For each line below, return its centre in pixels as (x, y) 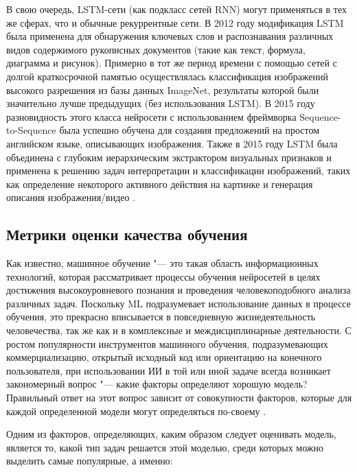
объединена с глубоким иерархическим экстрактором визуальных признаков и (169, 157)
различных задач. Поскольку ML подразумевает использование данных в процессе (178, 303)
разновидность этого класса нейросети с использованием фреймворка (151, 116)
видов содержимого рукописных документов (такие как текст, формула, (156, 49)
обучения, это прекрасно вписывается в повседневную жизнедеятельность (161, 317)
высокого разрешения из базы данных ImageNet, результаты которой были (163, 90)
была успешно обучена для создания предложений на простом (189, 130)
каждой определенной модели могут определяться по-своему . (136, 411)
